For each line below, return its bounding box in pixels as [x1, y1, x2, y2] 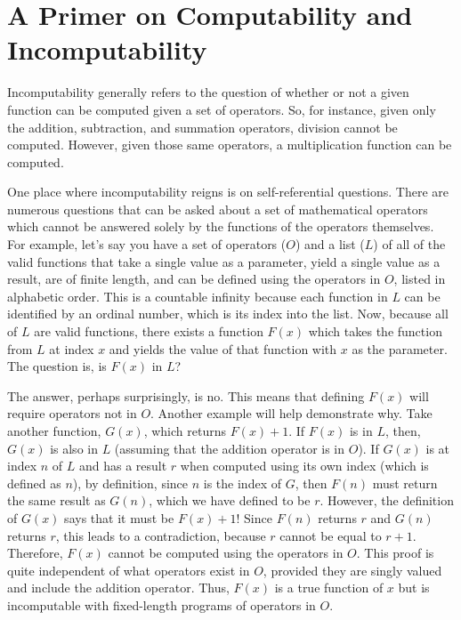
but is [398, 578, 430, 597]
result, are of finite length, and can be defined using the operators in [7, 270, 381, 288]
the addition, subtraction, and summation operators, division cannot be [7, 117, 398, 136]
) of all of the [373, 235, 446, 254]
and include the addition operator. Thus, [7, 578, 230, 597]
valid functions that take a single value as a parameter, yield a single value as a [7, 252, 441, 270]
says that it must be [64, 508, 174, 527]
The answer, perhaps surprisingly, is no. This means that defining [7, 386, 365, 405]
